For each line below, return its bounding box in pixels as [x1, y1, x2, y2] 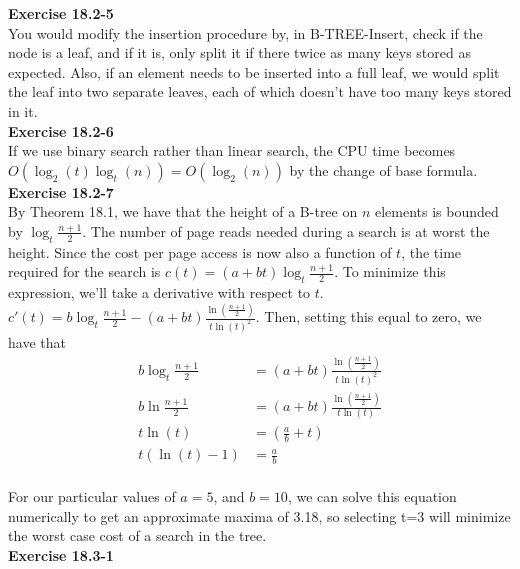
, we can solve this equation [287, 486, 457, 507]
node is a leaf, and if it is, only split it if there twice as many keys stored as [8, 42, 471, 63]
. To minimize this [334, 261, 446, 282]
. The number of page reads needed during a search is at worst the [82, 220, 490, 241]
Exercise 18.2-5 [8, 3, 114, 23]
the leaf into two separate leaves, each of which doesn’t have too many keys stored [8, 81, 512, 102]
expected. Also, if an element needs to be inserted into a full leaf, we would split [8, 61, 500, 82]
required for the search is [8, 261, 161, 282]
